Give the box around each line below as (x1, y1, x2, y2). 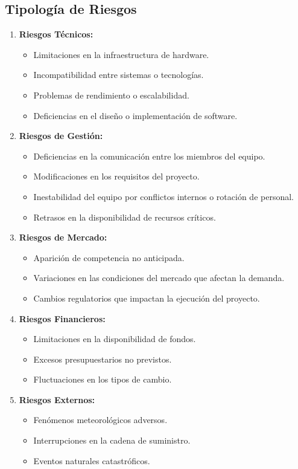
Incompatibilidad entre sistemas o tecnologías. (33, 68, 204, 81)
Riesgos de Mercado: (19, 231, 107, 244)
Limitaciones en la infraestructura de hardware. (33, 48, 209, 60)
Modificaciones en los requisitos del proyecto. (33, 170, 200, 183)
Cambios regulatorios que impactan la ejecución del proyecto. (33, 291, 260, 304)
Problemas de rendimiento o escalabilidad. (33, 88, 189, 101)
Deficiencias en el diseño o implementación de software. (33, 109, 238, 121)
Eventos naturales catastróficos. (33, 454, 150, 467)
